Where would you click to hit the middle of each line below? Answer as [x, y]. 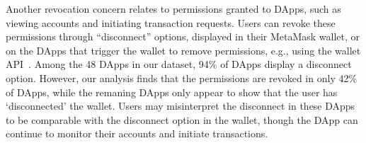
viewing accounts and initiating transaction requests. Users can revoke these [171, 22]
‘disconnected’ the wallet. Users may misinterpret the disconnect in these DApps [181, 106]
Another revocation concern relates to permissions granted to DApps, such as [173, 8]
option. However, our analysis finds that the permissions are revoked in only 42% [182, 78]
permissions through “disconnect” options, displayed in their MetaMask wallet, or [183, 36]
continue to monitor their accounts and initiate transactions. [137, 133]
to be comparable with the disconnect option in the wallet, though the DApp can [182, 119]
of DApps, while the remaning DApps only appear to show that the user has [172, 92]
